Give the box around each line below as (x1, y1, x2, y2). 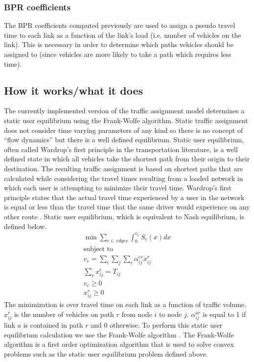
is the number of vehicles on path (14, 309, 114, 319)
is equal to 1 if (203, 309, 246, 319)
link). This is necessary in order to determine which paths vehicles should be (4, 39, 233, 50)
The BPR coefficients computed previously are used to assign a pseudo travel (4, 20, 235, 30)
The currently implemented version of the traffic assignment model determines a (4, 105, 245, 116)
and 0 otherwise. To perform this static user (91, 319, 223, 330)
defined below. (4, 221, 47, 231)
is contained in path (23, 319, 83, 330)
